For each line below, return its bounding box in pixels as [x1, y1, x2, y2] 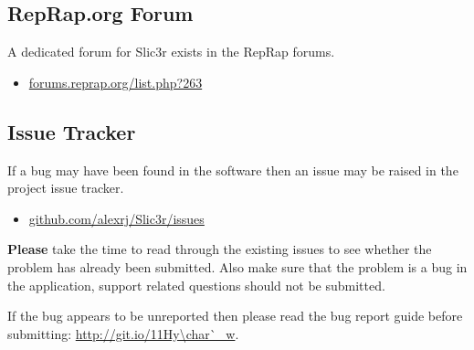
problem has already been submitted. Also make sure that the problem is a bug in [7, 257, 468, 276]
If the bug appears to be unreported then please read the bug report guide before [7, 306, 463, 325]
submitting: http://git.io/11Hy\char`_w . [7, 323, 239, 343]
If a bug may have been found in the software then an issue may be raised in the [7, 160, 458, 179]
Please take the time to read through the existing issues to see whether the [7, 239, 432, 259]
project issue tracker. [7, 178, 124, 197]
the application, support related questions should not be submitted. [7, 275, 385, 294]
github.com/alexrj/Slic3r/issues [28, 208, 205, 228]
